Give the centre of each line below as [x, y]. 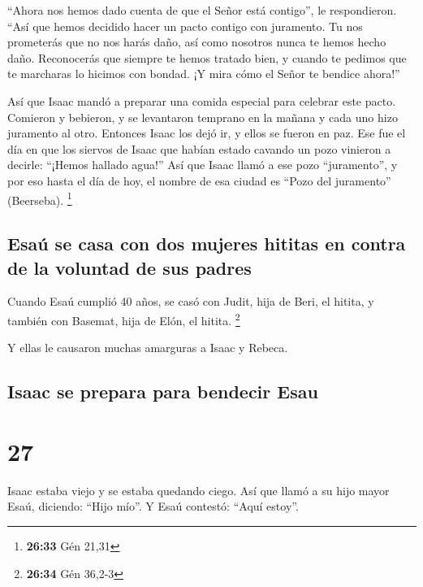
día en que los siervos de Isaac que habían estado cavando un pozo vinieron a [199, 148]
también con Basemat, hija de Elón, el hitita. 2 [124, 319]
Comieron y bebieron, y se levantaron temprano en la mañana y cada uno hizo [203, 117]
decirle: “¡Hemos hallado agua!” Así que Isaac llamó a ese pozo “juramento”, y [203, 165]
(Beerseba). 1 [40, 198]
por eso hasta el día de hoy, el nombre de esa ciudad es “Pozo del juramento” [199, 180]
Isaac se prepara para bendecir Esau [163, 391]
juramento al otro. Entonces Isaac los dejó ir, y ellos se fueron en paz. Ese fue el [207, 133]
